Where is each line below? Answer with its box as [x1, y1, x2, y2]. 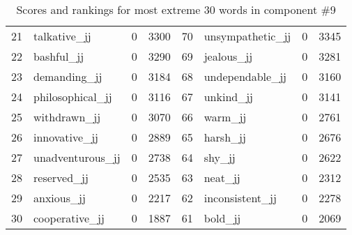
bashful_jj [33, 48, 84, 64]
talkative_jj [33, 28, 91, 44]
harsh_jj [204, 129, 246, 145]
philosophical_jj [33, 89, 112, 105]
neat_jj [204, 169, 240, 185]
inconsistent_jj [204, 190, 277, 206]
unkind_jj [204, 89, 253, 105]
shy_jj [204, 149, 236, 165]
